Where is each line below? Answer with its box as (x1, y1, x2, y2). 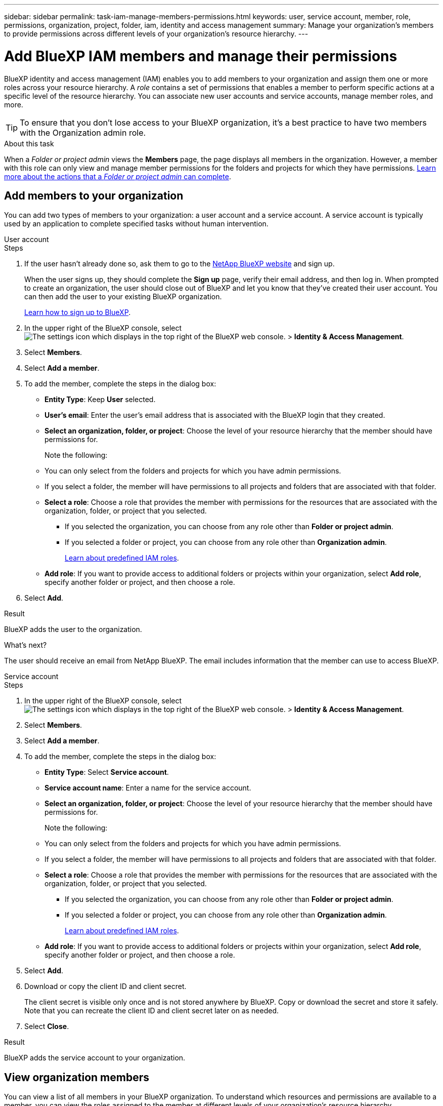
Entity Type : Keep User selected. (45, 395, 156, 404)
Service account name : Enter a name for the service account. (45, 783, 251, 793)
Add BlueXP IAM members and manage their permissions (4, 47, 397, 65)
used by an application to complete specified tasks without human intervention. (4, 219, 269, 228)
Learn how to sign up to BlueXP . (24, 308, 131, 317)
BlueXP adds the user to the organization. (4, 625, 142, 634)
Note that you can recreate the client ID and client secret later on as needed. (24, 1006, 279, 1015)
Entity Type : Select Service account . (45, 768, 169, 777)
